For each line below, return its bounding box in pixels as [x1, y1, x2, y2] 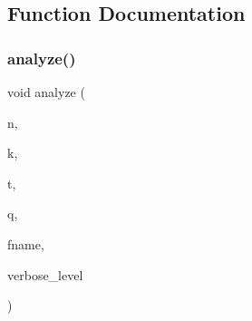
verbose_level [7, 265, 83, 284]
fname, [7, 234, 44, 253]
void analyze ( [7, 83, 85, 101]
